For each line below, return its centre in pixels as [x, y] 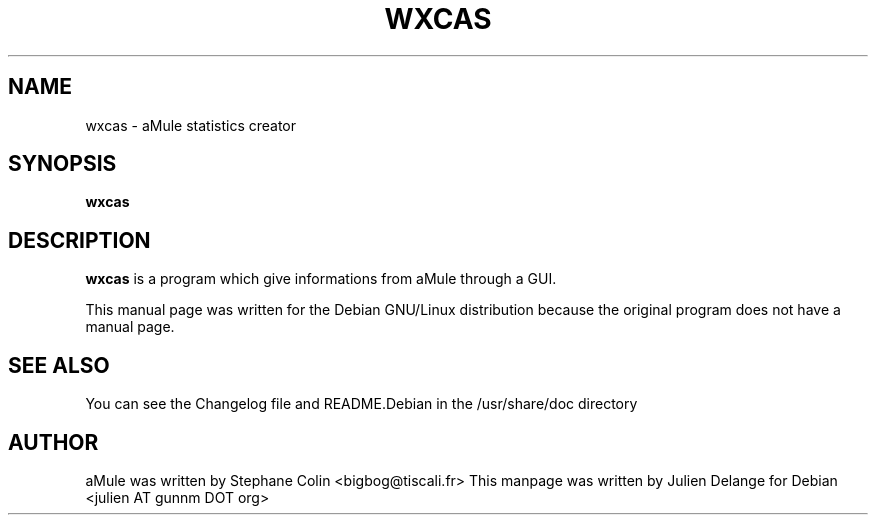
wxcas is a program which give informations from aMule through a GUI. [321, 279]
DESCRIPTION [79, 240]
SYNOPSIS [62, 164]
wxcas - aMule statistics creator [191, 125]
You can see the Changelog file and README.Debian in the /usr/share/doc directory [361, 404]
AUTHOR [53, 442]
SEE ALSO [59, 365]
